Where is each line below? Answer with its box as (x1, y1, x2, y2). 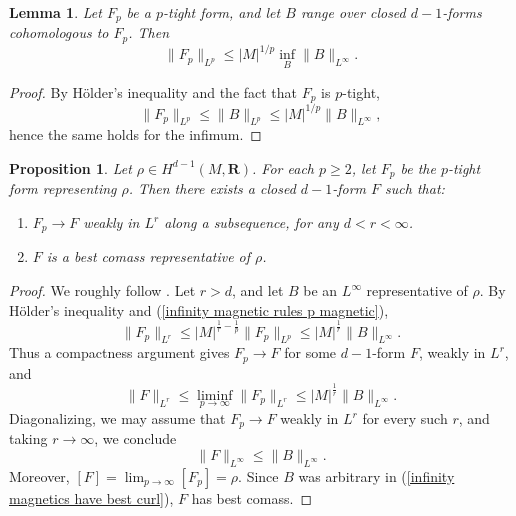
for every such (362, 408, 448, 429)
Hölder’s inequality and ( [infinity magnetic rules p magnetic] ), (9, 299, 389, 320)
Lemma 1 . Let (9, 2, 102, 22)
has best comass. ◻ (191, 487, 313, 508)
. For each (252, 157, 314, 178)
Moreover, (9, 465, 70, 486)
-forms (442, 2, 482, 22)
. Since (238, 465, 279, 486)
